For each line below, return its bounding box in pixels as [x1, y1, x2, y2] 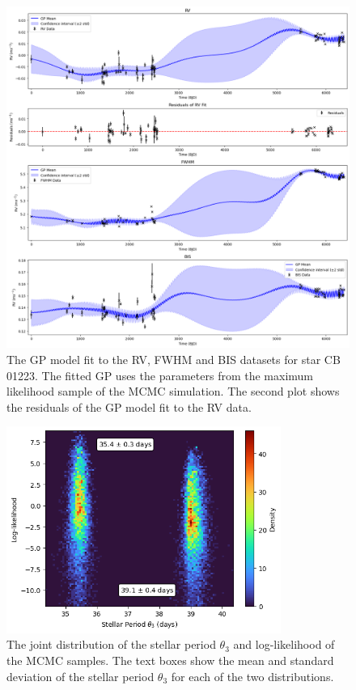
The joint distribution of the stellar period [6, 636, 216, 653]
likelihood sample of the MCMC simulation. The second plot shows [6, 383, 340, 400]
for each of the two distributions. [171, 667, 334, 684]
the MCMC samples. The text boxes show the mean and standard [6, 651, 334, 668]
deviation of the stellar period [6, 667, 155, 684]
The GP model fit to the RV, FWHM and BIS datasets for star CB [6, 350, 341, 367]
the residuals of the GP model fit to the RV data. [6, 398, 252, 415]
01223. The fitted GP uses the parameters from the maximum [6, 366, 313, 383]
